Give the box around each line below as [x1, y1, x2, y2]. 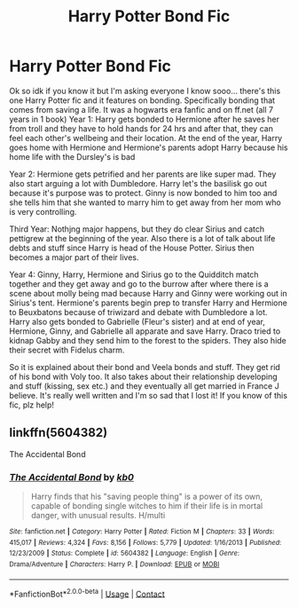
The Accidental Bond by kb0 [9, 470, 135, 483]
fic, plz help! [9, 399, 55, 410]
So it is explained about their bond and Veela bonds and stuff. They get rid [9, 361, 281, 372]
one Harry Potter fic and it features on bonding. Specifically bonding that [9, 95, 276, 106]
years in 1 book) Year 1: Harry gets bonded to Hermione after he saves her [9, 114, 280, 124]
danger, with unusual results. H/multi [30, 510, 166, 521]
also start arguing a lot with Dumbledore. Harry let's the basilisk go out [9, 178, 268, 188]
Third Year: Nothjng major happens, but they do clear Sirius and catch [9, 224, 264, 234]
